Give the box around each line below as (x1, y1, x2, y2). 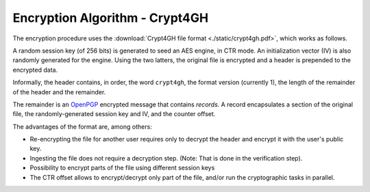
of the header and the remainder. (12, 87, 106, 96)
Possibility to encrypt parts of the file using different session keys (29, 164, 215, 172)
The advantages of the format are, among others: (12, 122, 152, 131)
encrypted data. (12, 66, 58, 74)
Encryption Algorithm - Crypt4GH (12, 10, 209, 25)
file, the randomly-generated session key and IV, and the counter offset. (12, 110, 216, 118)
